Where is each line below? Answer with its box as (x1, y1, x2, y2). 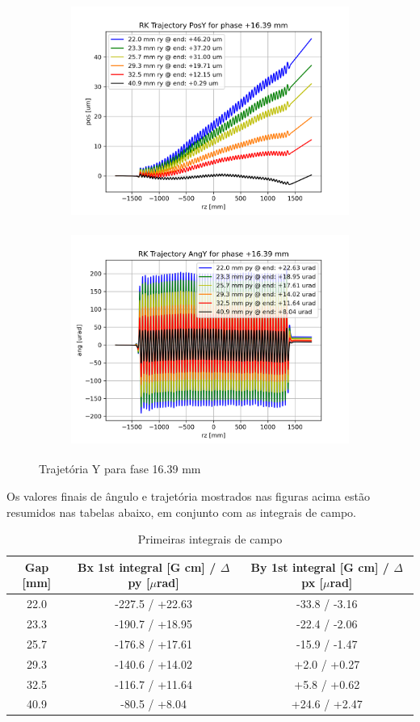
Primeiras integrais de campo (137, 531, 283, 548)
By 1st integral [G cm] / (250, 558, 389, 575)
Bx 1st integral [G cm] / (78, 558, 216, 575)
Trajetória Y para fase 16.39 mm (39, 460, 201, 477)
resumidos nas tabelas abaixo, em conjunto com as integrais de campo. (6, 503, 356, 520)
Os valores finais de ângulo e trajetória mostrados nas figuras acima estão (6, 487, 370, 504)
